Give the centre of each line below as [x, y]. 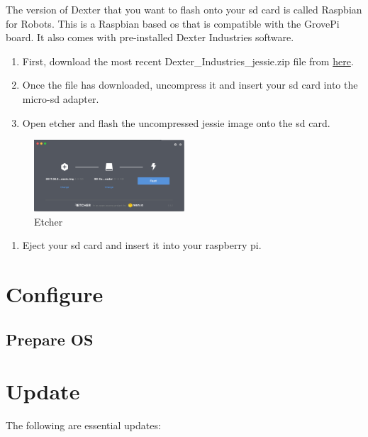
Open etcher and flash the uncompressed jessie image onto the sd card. [176, 122]
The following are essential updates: [83, 425]
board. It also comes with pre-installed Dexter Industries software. [150, 37]
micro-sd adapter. [61, 98]
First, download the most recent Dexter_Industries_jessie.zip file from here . [188, 61]
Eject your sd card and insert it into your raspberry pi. [142, 245]
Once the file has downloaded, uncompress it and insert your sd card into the [190, 85]
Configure [55, 294]
